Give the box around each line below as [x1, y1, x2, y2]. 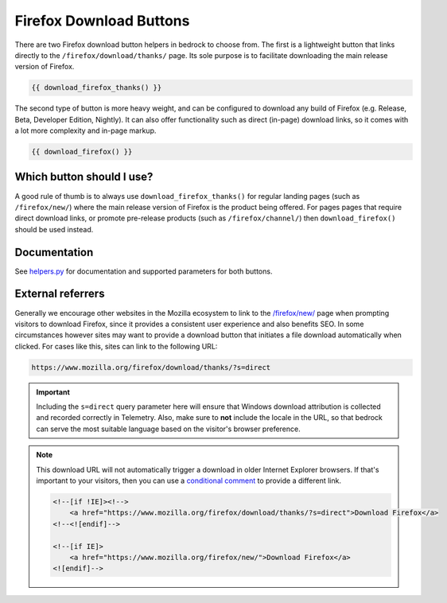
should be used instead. [14, 224, 94, 234]
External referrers [14, 287, 105, 301]
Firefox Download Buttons [14, 12, 190, 29]
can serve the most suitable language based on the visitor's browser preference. [36, 424, 301, 434]
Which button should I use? [14, 170, 154, 184]
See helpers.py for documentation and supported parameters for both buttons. [14, 266, 273, 276]
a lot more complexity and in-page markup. [14, 126, 157, 135]
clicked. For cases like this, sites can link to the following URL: [14, 341, 218, 351]
